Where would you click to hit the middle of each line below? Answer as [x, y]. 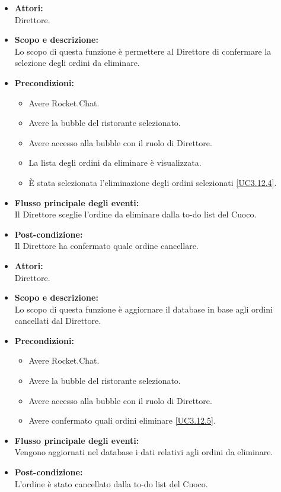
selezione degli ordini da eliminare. [77, 63]
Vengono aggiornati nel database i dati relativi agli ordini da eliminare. [144, 452]
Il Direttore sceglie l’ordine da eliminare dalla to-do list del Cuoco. [135, 214]
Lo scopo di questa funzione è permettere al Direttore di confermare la [143, 51]
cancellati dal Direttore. [58, 321]
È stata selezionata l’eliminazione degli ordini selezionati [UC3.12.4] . [153, 182]
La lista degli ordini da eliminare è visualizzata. [115, 163]
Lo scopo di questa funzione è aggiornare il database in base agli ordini [143, 309]
